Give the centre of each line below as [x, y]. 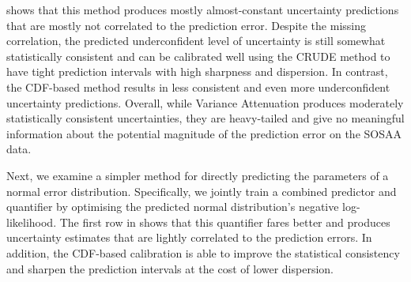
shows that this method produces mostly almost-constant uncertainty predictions [203, 9]
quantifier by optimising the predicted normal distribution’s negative [173, 207]
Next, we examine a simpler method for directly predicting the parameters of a [198, 175]
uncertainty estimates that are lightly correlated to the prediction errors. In [189, 237]
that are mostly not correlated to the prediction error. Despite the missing [186, 25]
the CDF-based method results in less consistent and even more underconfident [198, 86]
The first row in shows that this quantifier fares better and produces [225, 222]
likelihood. [32, 222]
